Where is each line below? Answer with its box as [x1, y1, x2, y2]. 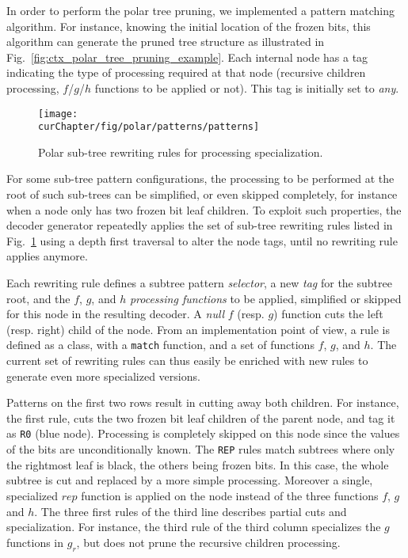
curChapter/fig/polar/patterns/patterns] [38, 121, 260, 133]
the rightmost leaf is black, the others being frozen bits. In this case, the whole [6, 456, 389, 473]
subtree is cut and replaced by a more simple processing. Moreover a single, [6, 472, 373, 488]
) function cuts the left [273, 306, 383, 322]
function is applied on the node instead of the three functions [81, 487, 379, 503]
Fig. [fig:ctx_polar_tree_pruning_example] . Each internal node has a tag [6, 48, 368, 65]
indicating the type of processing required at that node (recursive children [6, 64, 366, 81]
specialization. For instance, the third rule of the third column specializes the [6, 518, 381, 535]
